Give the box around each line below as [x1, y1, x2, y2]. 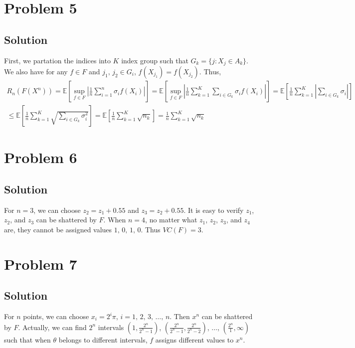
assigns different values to [155, 334, 234, 345]
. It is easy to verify [183, 204, 244, 215]
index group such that [121, 55, 188, 65]
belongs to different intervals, [58, 334, 148, 345]
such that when [4, 334, 51, 345]
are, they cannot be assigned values [4, 224, 112, 234]
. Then [170, 311, 190, 322]
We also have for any [4, 66, 68, 77]
